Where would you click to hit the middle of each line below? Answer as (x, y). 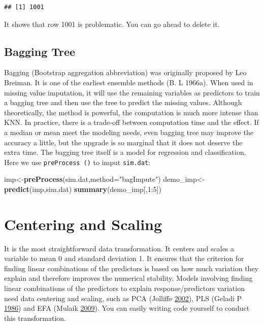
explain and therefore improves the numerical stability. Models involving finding (128, 278)
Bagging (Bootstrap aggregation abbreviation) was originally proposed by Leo (125, 72)
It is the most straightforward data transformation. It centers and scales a (119, 248)
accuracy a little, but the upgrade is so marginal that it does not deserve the (123, 142)
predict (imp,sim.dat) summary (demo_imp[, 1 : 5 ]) (83, 189)
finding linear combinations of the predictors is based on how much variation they (131, 268)
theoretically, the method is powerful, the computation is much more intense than (131, 112)
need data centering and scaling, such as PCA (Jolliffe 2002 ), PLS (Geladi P (123, 298)
